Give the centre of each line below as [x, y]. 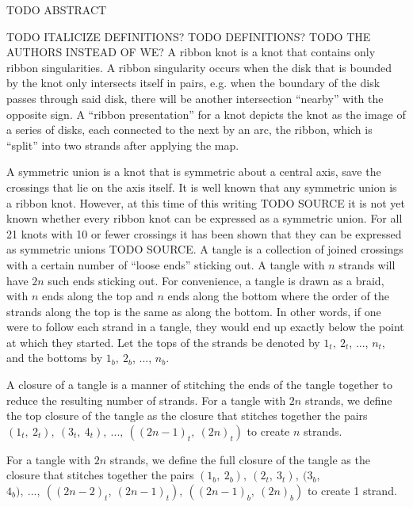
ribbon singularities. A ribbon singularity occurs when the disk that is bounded [199, 67]
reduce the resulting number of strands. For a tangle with [146, 400]
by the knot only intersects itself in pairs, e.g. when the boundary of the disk [193, 83]
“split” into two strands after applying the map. [123, 145]
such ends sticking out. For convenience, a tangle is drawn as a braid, [216, 280]
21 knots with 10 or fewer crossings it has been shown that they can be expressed [204, 233]
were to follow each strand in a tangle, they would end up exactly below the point [205, 327]
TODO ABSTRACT [57, 10]
